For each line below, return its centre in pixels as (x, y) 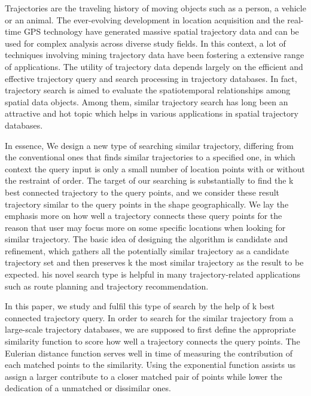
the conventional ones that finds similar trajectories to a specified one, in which (150, 157)
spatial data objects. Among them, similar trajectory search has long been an (147, 101)
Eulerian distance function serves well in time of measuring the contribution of (149, 353)
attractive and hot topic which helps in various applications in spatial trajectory (152, 113)
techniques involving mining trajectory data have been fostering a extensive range (155, 55)
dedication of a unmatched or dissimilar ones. (88, 388)
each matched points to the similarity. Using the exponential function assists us (150, 365)
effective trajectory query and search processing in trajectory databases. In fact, (151, 78)
